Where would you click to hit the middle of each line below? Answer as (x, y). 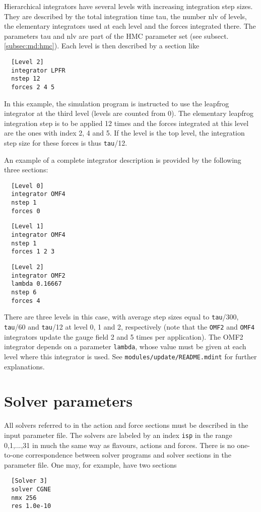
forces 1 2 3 (33, 252)
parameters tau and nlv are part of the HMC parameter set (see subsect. (116, 36)
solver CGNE (31, 489)
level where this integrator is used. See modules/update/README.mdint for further (130, 356)
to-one (14, 455)
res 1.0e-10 (31, 506)
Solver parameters (69, 401)
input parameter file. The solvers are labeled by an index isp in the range (118, 435)
